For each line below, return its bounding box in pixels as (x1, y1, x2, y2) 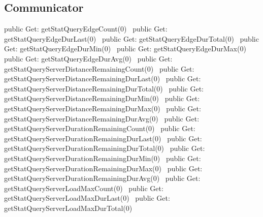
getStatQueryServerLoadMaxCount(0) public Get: (4, 182, 163, 193)
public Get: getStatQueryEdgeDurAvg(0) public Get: (4, 53, 173, 64)
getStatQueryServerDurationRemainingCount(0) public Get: (4, 123, 195, 134)
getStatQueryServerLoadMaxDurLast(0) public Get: (4, 193, 170, 203)
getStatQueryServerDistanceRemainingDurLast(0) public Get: (4, 73, 201, 84)
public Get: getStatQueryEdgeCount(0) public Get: (4, 23, 168, 34)
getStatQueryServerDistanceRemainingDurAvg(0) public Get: (4, 113, 200, 123)
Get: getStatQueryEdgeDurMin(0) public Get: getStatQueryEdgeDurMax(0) (4, 43, 246, 54)
